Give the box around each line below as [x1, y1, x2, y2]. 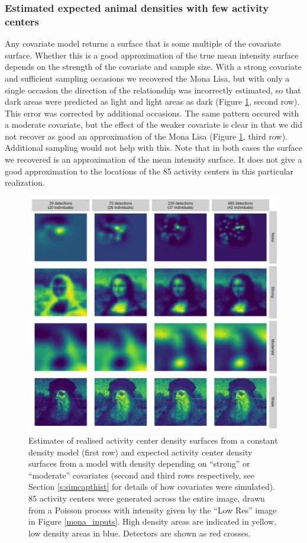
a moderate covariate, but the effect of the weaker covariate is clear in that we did [5, 118, 303, 131]
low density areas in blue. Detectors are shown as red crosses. [28, 526, 251, 539]
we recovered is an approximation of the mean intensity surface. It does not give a [5, 153, 302, 166]
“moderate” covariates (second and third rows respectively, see [28, 468, 255, 481]
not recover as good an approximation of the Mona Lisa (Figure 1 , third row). [5, 130, 287, 142]
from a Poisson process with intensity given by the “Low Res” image [28, 503, 277, 516]
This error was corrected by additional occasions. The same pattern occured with [5, 106, 299, 119]
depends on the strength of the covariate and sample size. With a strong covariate [5, 60, 302, 73]
